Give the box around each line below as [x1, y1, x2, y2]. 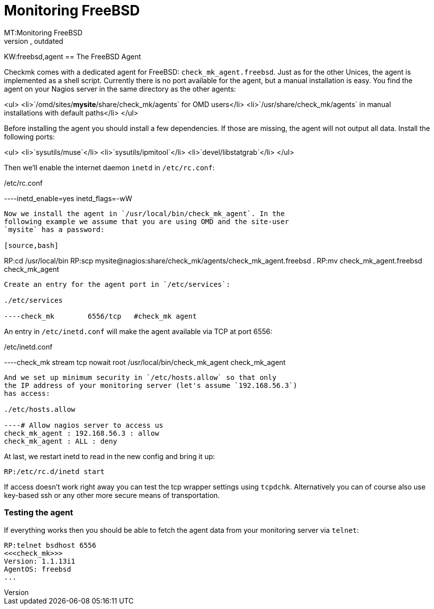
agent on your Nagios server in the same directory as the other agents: [4, 84, 236, 93]
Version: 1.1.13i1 [4, 557, 76, 565]
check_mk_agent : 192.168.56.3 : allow [4, 429, 159, 437]
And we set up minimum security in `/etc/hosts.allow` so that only [4, 373, 276, 381]
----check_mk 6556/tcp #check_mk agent [4, 312, 197, 320]
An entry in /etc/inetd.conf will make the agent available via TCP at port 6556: [4, 327, 272, 336]
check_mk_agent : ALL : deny [4, 437, 117, 445]
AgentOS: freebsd [4, 565, 71, 573]
